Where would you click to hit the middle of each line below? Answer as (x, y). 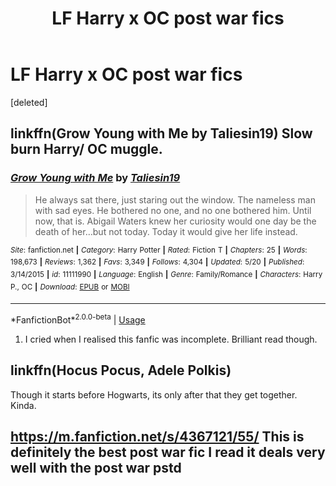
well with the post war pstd (96, 468)
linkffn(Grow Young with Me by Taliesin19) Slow (161, 133)
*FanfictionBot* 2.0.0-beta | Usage (78, 319)
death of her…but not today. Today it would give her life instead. (166, 231)
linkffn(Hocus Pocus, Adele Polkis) (121, 370)
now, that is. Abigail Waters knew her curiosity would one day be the (175, 221)
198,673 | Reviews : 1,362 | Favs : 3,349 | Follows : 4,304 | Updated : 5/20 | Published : (157, 262)
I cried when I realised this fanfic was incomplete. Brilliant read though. (171, 339)
